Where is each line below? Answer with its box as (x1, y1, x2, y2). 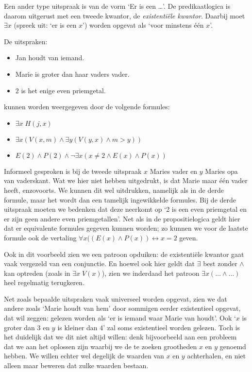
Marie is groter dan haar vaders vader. (15, 68, 130, 79)
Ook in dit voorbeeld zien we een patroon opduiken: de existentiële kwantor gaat (4, 249, 244, 259)
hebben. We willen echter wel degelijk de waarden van (4, 351, 164, 361)
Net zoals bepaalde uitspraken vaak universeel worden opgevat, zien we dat (4, 293, 227, 304)
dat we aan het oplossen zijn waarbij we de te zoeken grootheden (4, 341, 197, 351)
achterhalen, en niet (187, 351, 246, 361)
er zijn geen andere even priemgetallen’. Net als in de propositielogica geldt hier (4, 213, 240, 223)
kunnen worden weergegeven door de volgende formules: (4, 101, 170, 112)
